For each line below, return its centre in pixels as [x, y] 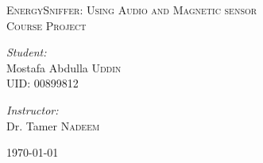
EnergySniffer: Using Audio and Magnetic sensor [132, 10]
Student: [27, 52]
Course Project [46, 25]
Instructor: [33, 109]
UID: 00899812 [43, 83]
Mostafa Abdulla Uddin [64, 67]
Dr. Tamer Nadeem [53, 125]
